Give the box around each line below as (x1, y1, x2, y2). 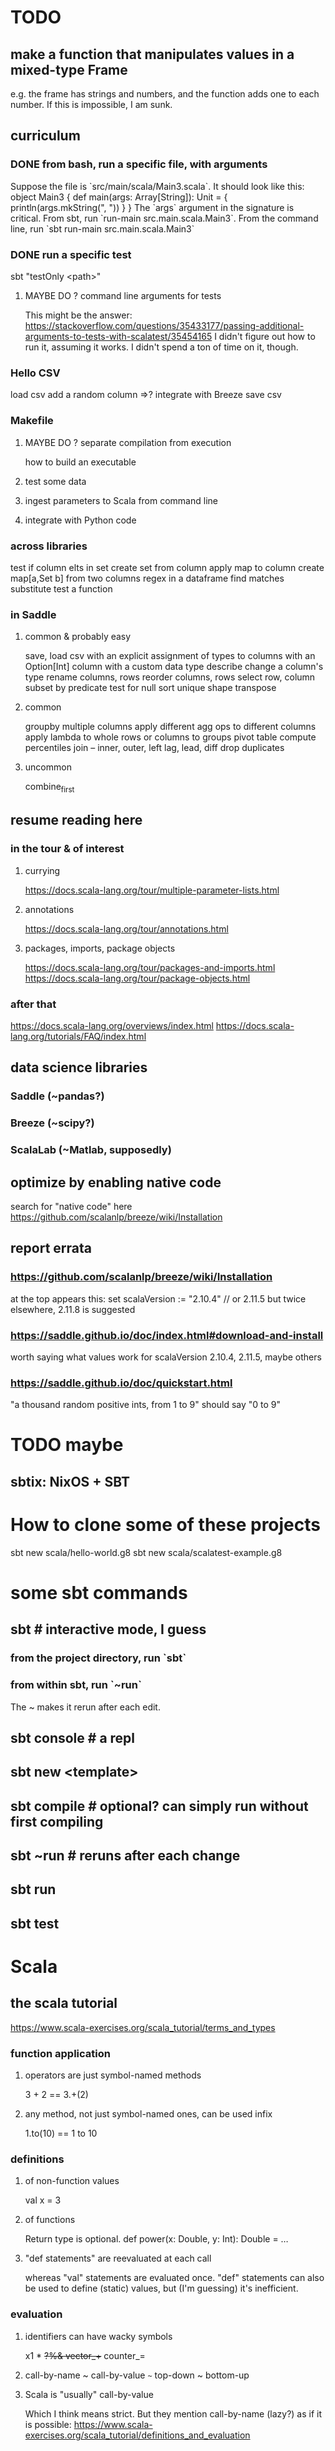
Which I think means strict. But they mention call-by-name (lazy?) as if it (24, 2407, 323, 2420)
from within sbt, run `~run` (10, 1678, 142, 1692)
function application (10, 2046, 111, 2060)
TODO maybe (10, 1434, 124, 1456)
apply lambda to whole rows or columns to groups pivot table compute (24, 731, 317, 743)
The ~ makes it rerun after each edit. (10, 1701, 161, 1713)
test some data (24, 475, 87, 487)
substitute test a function (10, 582, 113, 595)
